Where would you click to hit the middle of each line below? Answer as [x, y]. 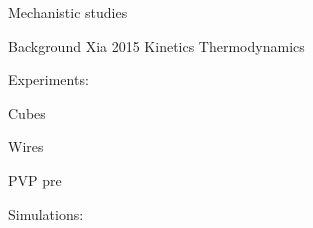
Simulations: [46, 213]
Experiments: [48, 79]
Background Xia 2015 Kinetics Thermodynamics [156, 45]
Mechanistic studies [68, 12]
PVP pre [35, 179]
